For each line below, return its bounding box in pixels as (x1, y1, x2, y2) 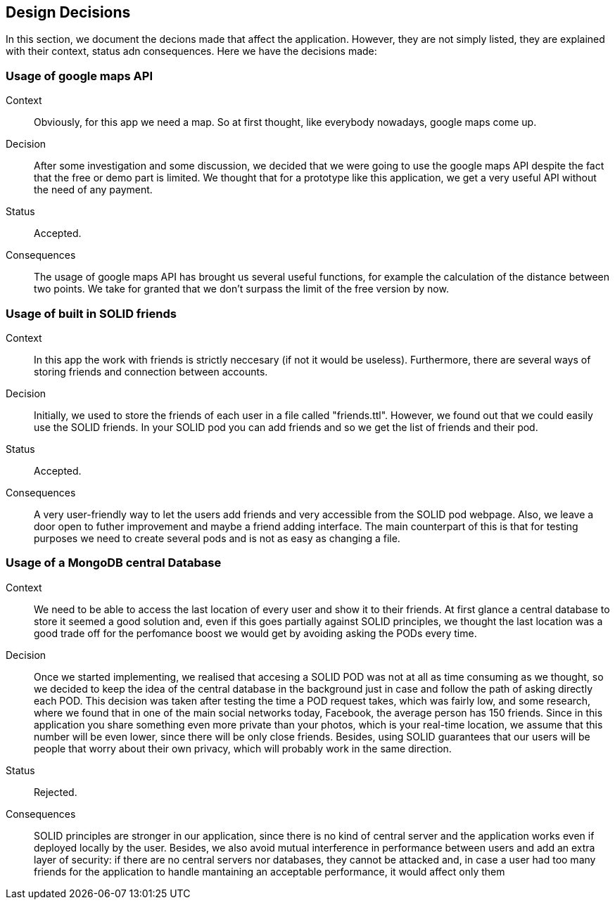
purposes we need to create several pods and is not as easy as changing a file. (34, 532, 400, 544)
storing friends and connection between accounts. (34, 365, 268, 378)
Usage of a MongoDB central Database (6, 556, 222, 570)
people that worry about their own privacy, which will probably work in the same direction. (34, 742, 452, 755)
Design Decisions (6, 4, 131, 21)
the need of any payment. (34, 184, 153, 196)
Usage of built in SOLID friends (6, 306, 177, 321)
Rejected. (34, 785, 77, 798)
